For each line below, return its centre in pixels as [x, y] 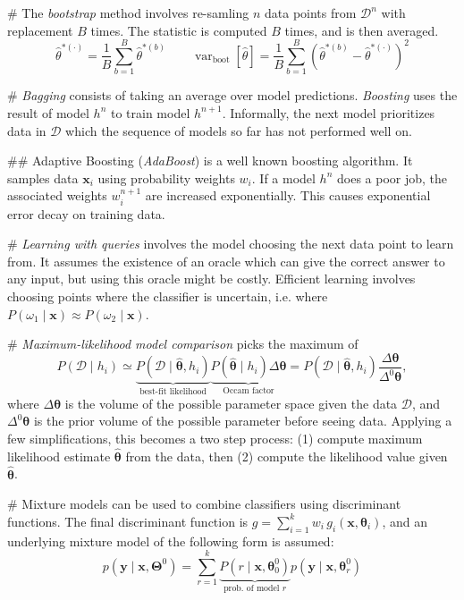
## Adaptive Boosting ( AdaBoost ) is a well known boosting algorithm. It [210, 161]
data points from [310, 13]
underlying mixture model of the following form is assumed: [171, 541]
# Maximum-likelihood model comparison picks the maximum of [183, 344]
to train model [150, 112]
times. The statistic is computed [179, 30]
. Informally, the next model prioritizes [329, 112]
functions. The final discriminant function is [128, 521]
